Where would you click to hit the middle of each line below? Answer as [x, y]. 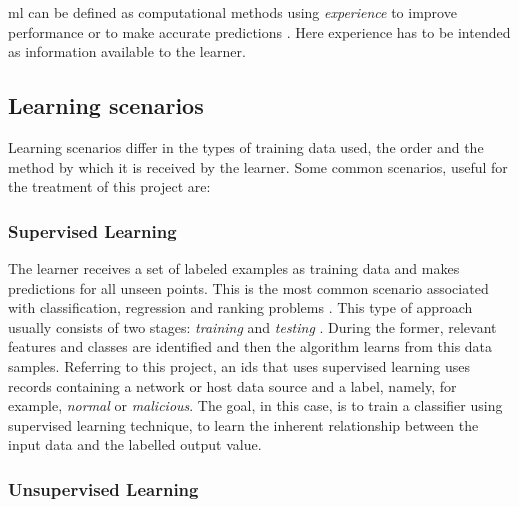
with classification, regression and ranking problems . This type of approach [240, 307]
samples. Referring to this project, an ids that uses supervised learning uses [239, 365]
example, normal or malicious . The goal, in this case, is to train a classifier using [255, 405]
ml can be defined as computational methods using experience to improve [232, 12]
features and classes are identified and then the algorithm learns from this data [250, 346]
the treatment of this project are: [109, 186]
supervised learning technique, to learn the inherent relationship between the [243, 424]
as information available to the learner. [127, 51]
